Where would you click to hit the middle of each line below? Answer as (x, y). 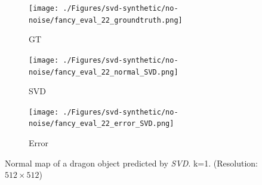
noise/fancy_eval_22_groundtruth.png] (106, 20)
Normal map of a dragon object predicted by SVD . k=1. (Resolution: (131, 163)
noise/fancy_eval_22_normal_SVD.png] (104, 72)
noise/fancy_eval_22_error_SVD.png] (101, 124)
